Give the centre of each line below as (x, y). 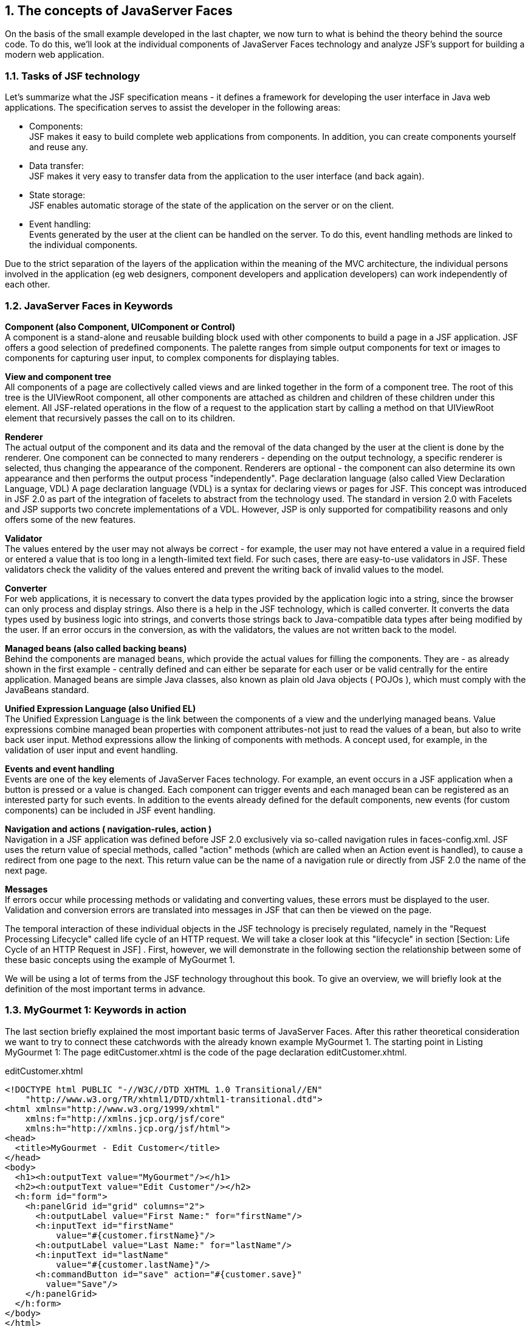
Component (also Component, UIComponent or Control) (120, 326)
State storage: (57, 195)
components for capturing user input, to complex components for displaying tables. (172, 357)
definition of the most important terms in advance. (105, 989)
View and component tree (58, 376)
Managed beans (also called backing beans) (96, 648)
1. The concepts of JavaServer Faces (119, 11)
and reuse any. (59, 147)
